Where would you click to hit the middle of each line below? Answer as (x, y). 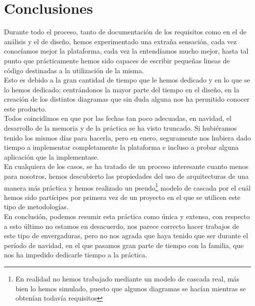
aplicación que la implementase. (51, 156)
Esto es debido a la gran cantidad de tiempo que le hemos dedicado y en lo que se (127, 80)
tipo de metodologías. (36, 207)
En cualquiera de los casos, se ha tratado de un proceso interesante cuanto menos (126, 166)
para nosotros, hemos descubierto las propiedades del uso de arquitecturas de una (127, 176)
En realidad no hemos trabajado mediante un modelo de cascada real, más (127, 279)
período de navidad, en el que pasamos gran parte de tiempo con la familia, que (124, 245)
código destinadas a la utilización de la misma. (74, 70)
